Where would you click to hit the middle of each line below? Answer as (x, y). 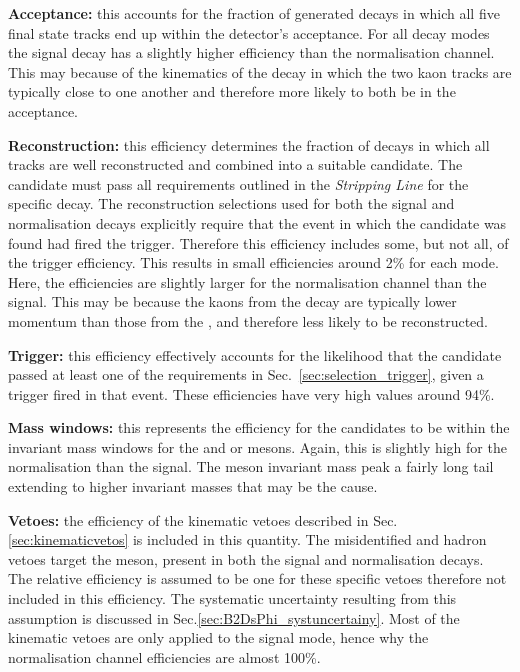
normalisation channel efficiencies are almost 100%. (164, 656)
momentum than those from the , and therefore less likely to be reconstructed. (248, 320)
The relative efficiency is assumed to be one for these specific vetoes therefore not (257, 578)
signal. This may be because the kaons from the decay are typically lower (232, 301)
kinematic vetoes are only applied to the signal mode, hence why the (218, 637)
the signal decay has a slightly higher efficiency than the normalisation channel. (251, 52)
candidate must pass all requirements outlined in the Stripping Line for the (238, 183)
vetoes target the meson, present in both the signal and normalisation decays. (246, 558)
